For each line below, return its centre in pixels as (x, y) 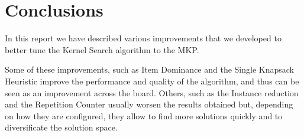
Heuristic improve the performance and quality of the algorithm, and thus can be (152, 81)
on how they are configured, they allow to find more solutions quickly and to (144, 115)
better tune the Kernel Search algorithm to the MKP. (102, 49)
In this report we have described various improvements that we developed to (143, 38)
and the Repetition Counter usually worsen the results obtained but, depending (149, 104)
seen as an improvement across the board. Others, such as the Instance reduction (152, 92)
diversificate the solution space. (61, 127)
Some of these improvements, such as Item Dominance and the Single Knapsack (150, 69)
